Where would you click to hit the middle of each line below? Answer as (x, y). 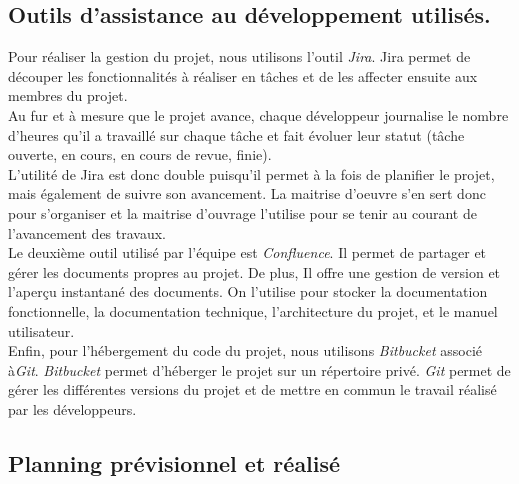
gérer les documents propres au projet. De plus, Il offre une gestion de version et (254, 271)
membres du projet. (68, 95)
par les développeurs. (72, 408)
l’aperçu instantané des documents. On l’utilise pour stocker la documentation (248, 291)
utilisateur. (41, 330)
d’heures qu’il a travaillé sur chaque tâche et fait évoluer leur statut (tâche (236, 134)
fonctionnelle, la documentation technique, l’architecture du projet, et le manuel (253, 310)
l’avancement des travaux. (87, 232)
